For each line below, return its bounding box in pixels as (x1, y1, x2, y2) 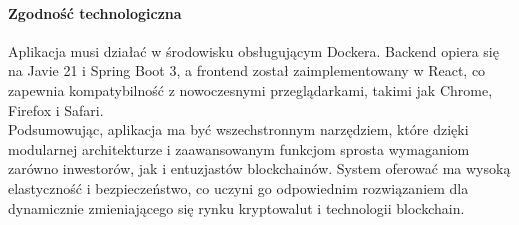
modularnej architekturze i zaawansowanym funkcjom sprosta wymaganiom (8, 138, 470, 159)
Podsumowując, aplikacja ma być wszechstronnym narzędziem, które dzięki (8, 119, 469, 140)
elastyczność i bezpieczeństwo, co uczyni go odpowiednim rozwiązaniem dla (8, 177, 469, 198)
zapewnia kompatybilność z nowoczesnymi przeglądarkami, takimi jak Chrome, (8, 79, 493, 100)
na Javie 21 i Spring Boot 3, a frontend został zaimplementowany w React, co (8, 60, 486, 81)
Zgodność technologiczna (8, 2, 182, 23)
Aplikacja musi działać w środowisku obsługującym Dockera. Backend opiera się (8, 40, 499, 61)
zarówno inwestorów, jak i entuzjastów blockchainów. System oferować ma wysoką (8, 158, 511, 179)
